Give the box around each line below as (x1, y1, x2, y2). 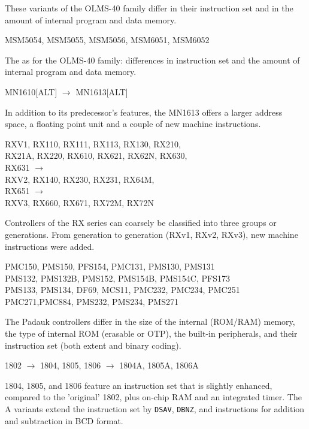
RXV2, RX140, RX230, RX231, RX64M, (5, 173, 154, 185)
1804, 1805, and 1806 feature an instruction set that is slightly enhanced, (5, 379, 272, 391)
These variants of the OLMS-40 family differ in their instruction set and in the (5, 2, 293, 14)
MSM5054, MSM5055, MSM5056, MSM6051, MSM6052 (5, 34, 210, 46)
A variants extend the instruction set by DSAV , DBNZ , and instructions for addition (5, 403, 305, 415)
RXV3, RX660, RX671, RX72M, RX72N (5, 196, 154, 209)
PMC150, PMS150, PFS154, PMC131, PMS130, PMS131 (5, 260, 215, 273)
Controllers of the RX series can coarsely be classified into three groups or (5, 216, 277, 229)
